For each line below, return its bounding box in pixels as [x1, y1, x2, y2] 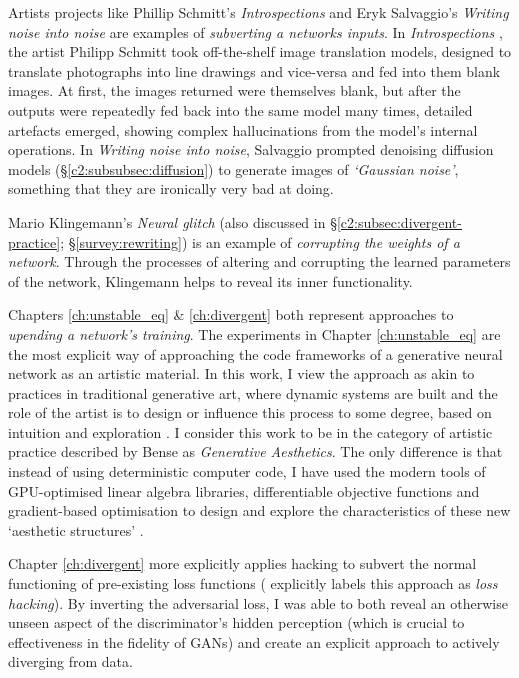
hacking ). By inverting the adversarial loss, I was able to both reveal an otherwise [8, 592, 508, 613]
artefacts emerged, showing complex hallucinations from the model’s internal [8, 119, 478, 140]
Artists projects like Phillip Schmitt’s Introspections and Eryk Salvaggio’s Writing [8, 2, 509, 22]
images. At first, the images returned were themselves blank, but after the [8, 80, 461, 101]
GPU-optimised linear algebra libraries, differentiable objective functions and [8, 480, 480, 501]
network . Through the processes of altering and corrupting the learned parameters [8, 251, 511, 272]
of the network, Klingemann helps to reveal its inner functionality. [8, 270, 413, 291]
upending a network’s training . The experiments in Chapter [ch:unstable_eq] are [8, 323, 501, 344]
